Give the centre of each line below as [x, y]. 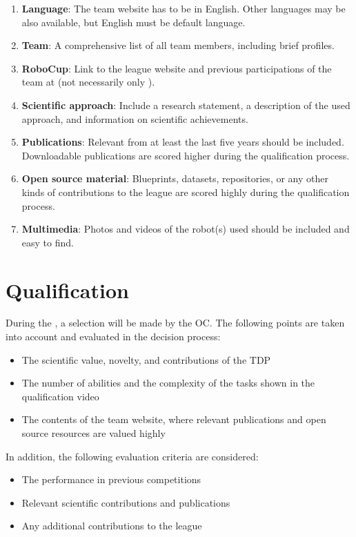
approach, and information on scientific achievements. [135, 118]
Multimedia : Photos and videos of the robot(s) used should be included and [186, 229]
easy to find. [48, 242]
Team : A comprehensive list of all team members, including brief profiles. [178, 45]
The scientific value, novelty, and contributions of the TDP [146, 359]
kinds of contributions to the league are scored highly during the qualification [186, 192]
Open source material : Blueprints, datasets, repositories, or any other [175, 178]
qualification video [60, 396]
